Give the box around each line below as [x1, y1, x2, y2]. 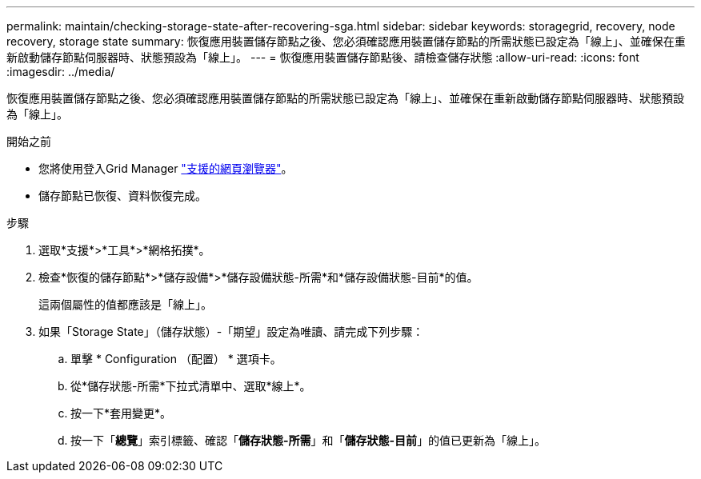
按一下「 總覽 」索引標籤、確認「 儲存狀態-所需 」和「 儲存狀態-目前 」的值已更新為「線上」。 [70, 433, 547, 447]
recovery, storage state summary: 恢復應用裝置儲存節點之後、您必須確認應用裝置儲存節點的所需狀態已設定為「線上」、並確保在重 [6, 34, 686, 48]
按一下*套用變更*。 [70, 406, 172, 420]
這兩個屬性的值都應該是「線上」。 [38, 297, 212, 311]
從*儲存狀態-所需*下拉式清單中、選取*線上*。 [70, 379, 311, 393]
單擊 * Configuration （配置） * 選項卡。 [70, 352, 282, 365]
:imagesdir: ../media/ [6, 65, 115, 78]
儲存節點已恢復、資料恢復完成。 [38, 189, 206, 202]
